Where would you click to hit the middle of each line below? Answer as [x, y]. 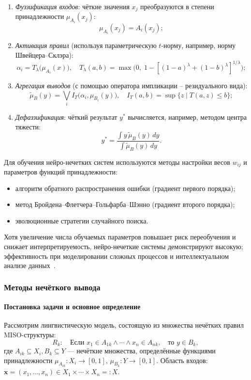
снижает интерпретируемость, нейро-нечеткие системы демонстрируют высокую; [124, 246]
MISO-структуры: [30, 335]
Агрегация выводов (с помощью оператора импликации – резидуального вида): [131, 86]
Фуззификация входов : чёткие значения [72, 6]
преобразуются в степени [177, 6]
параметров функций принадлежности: [61, 172]
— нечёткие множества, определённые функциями [141, 351]
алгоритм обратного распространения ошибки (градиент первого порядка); [125, 188]
